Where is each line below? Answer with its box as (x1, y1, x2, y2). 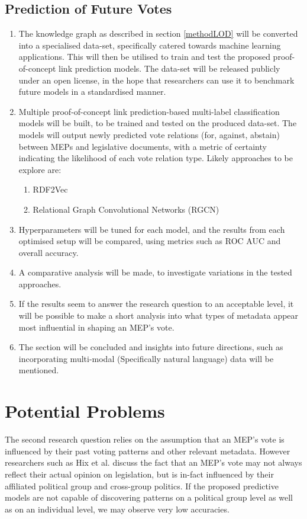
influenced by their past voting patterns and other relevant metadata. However (5, 444, 290, 457)
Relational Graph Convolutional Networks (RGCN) (33, 203, 219, 215)
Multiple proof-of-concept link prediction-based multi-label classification (18, 105, 280, 117)
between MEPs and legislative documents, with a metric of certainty (18, 140, 267, 152)
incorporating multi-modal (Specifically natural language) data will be (18, 352, 274, 364)
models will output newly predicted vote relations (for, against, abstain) (18, 128, 280, 140)
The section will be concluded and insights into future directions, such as (18, 341, 283, 353)
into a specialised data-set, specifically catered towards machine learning (18, 39, 281, 51)
